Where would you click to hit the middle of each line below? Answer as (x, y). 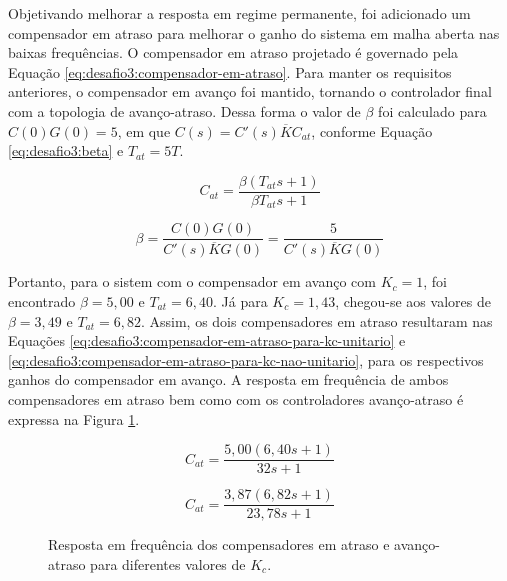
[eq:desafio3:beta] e (66, 150)
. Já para (240, 300)
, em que (144, 130)
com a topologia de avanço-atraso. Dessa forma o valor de (184, 110)
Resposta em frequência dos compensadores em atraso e (219, 544)
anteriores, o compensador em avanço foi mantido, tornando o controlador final (250, 91)
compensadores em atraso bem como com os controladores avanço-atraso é (236, 398)
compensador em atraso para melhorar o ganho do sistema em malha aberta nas (254, 32)
